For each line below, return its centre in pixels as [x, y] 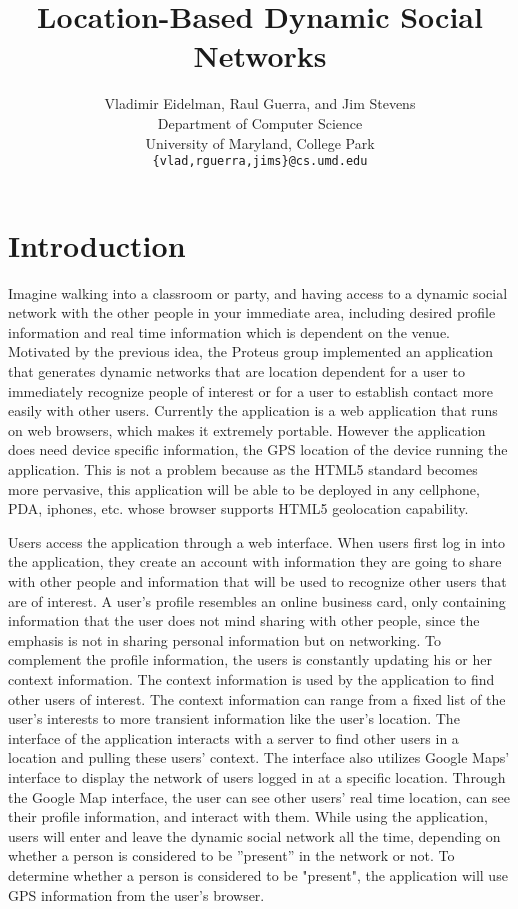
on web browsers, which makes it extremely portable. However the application [247, 429]
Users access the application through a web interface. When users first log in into [256, 541]
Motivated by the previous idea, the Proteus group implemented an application [251, 351]
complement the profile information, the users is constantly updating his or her [250, 659]
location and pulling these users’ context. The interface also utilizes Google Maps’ [259, 757]
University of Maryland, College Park [260, 142]
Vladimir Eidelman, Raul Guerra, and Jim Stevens [260, 103]
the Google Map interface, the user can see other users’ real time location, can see [259, 796]
